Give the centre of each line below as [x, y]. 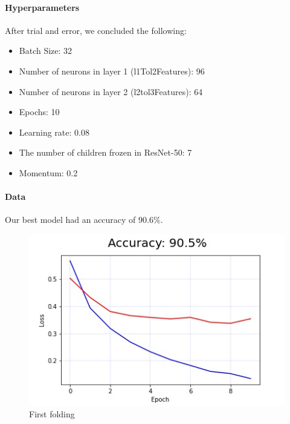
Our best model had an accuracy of [70, 220]
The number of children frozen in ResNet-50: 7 [105, 152]
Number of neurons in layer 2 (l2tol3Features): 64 [111, 91]
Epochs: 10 [39, 112]
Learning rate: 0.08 [54, 132]
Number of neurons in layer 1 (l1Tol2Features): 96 [112, 71]
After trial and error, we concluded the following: [96, 30]
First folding [52, 414]
